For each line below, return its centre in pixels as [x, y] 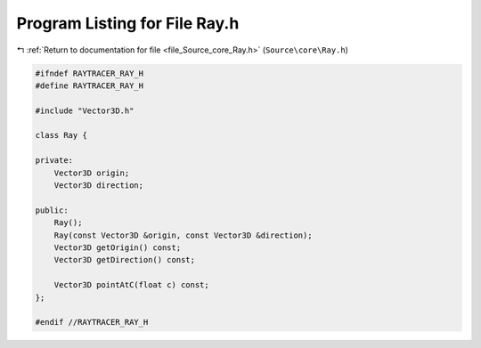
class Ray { [61, 135]
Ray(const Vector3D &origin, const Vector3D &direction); [183, 235]
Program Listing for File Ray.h [128, 23]
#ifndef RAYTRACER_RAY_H [90, 73]
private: [54, 161]
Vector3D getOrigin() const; [118, 248]
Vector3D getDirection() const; [125, 260]
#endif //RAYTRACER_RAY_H [92, 322]
